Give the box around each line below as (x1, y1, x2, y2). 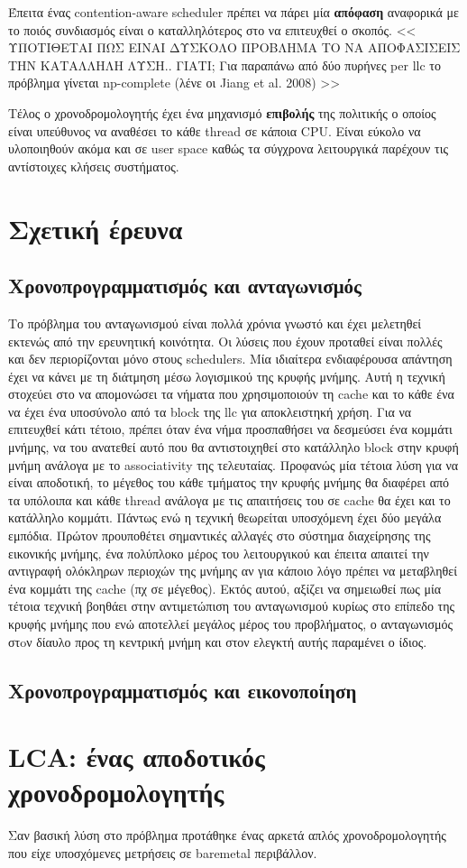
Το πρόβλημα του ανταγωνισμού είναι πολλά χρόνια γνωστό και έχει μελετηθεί (8, 313, 422, 332)
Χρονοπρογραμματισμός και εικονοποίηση (8, 676, 357, 704)
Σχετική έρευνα (8, 209, 183, 246)
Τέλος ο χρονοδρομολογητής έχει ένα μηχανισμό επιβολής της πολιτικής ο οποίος (8, 103, 436, 122)
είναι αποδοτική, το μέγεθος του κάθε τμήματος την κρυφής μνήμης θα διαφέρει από (8, 473, 450, 492)
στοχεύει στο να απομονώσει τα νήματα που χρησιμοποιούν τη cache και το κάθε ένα (8, 384, 454, 403)
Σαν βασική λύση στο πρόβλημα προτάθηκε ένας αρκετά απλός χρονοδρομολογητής (8, 826, 446, 845)
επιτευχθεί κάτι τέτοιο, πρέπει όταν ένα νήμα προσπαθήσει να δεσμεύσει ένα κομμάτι (8, 420, 453, 439)
